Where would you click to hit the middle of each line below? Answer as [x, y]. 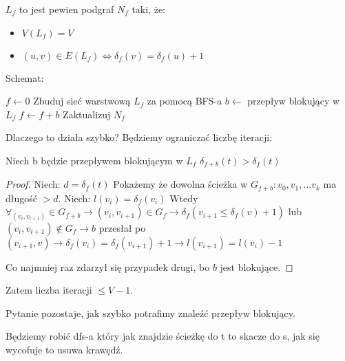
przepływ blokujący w [294, 101]
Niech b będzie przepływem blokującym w [94, 160]
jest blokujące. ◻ [257, 266]
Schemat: [25, 77]
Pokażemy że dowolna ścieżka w [180, 184]
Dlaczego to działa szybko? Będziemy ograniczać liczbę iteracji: [139, 137]
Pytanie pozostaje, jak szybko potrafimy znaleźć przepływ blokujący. [150, 313]
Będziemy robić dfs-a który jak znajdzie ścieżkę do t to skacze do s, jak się [163, 336]
